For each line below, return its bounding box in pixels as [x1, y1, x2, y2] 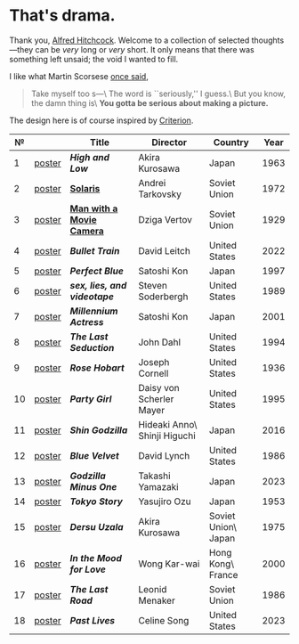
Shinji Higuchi [137, 429, 196, 442]
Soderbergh [137, 290, 189, 303]
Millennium [69, 305, 118, 317]
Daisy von [137, 381, 180, 394]
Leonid [137, 583, 167, 595]
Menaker [137, 594, 175, 607]
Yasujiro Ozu [137, 495, 191, 508]
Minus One [69, 480, 117, 493]
